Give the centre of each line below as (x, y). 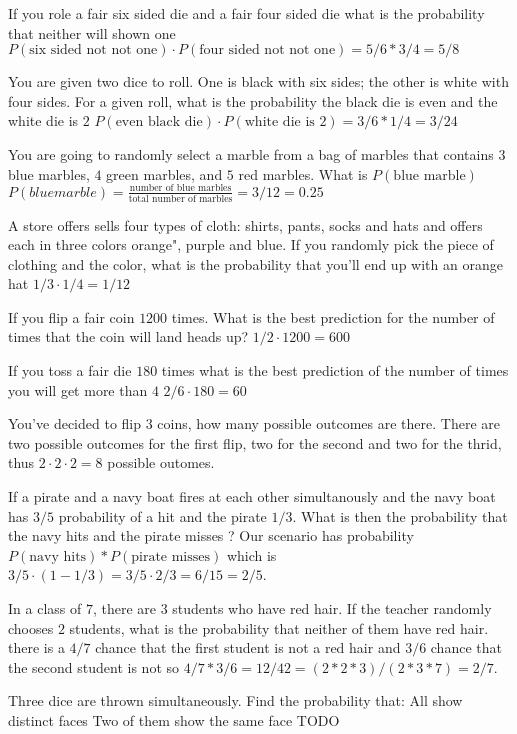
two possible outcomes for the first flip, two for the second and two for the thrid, (255, 442)
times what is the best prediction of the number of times (335, 370)
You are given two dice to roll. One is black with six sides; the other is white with (258, 81)
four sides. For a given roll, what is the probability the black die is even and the (253, 100)
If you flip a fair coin (71, 316)
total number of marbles (180, 198)
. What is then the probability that (400, 515)
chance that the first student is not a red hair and (248, 647)
